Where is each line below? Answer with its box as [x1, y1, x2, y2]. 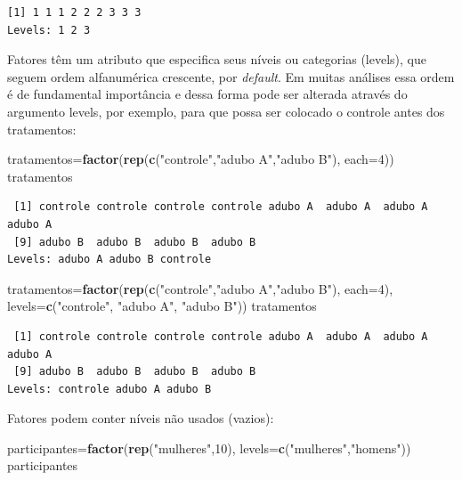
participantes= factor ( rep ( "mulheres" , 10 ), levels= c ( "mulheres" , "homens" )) [7, 438, 411, 457]
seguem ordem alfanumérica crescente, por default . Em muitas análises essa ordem [7, 67, 455, 85]
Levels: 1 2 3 [7, 23, 91, 37]
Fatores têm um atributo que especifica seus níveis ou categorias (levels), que [7, 50, 426, 69]
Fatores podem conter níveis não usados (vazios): [7, 409, 274, 427]
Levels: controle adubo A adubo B [7, 382, 212, 395]
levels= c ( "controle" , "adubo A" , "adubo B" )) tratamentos [7, 297, 317, 315]
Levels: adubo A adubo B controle [7, 253, 212, 266]
